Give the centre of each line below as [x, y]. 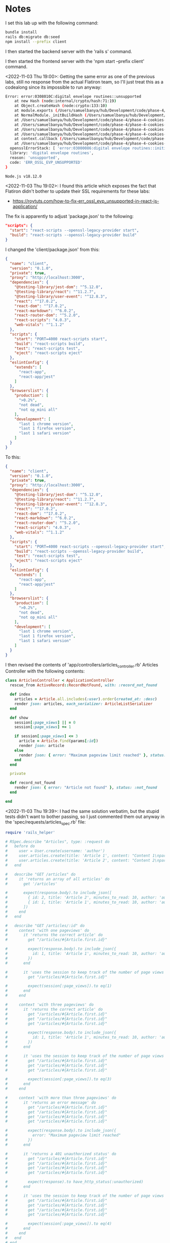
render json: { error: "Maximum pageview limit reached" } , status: [92, 755]
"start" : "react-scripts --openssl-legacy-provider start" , [74, 230]
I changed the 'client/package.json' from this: [53, 250]
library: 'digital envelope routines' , [52, 153]
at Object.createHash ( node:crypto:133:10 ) [61, 106]
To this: [13, 457]
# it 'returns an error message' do [51, 1103]
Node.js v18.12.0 [24, 176]
